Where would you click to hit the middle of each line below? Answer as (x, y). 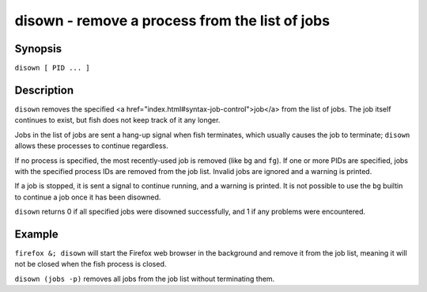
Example (36, 234)
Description (44, 90)
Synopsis (38, 49)
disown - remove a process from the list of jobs (172, 21)
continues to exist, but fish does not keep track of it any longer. (117, 120)
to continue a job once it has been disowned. (88, 197)
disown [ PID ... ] (52, 68)
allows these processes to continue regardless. (92, 146)
